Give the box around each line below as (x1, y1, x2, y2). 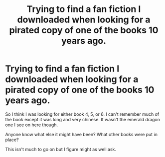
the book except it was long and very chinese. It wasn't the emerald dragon (5, 116, 161, 122)
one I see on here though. (5, 122, 58, 128)
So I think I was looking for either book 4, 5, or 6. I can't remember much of (5, 111, 160, 117)
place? (5, 137, 19, 143)
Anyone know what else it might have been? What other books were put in (5, 131, 158, 137)
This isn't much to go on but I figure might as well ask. (5, 146, 116, 152)
